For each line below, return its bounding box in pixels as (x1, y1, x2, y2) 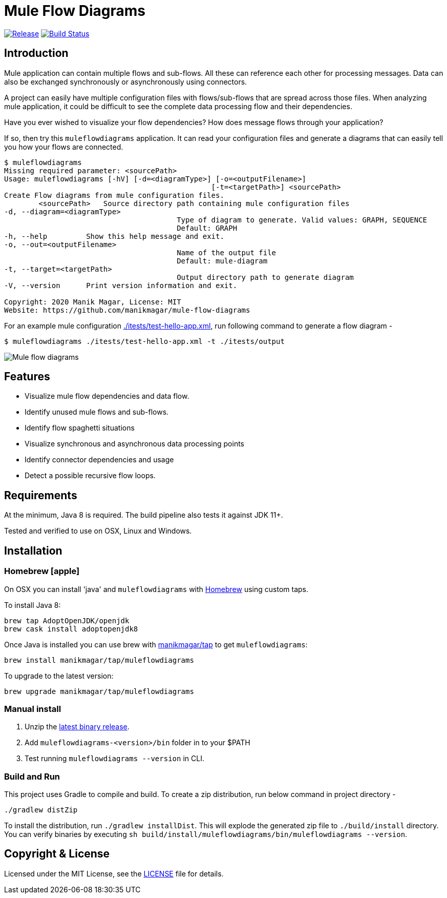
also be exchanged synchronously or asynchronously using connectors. (4, 77, 247, 86)
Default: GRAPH (177, 223, 238, 232)
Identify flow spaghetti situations (25, 423, 135, 433)
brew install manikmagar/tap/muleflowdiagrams (4, 656, 194, 664)
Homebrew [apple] (4, 566, 80, 577)
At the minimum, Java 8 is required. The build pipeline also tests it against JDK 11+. (4, 511, 283, 520)
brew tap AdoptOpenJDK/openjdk (4, 616, 130, 625)
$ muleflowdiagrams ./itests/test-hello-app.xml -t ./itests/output (4, 337, 285, 345)
